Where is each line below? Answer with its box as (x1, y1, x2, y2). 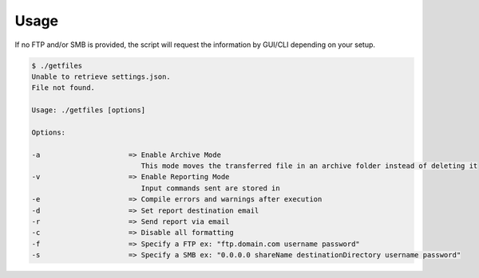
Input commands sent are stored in (141, 183, 280, 193)
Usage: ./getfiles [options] (31, 106, 146, 115)
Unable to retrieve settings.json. (31, 72, 171, 81)
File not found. (31, 84, 96, 92)
